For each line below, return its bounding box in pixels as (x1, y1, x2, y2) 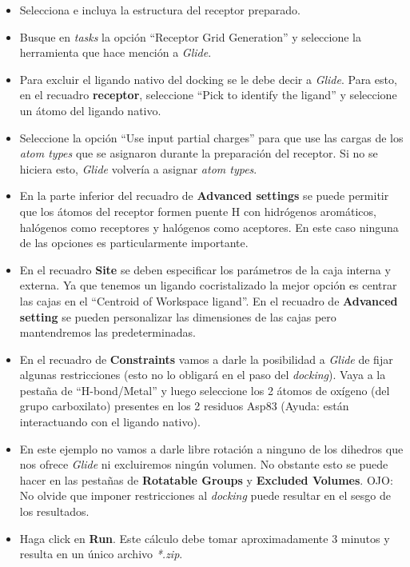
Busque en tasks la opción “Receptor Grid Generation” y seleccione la (19, 28, 361, 45)
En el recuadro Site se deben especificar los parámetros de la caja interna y (19, 261, 391, 278)
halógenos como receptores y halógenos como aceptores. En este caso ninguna (19, 218, 399, 235)
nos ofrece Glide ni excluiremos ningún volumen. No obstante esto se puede (19, 456, 388, 473)
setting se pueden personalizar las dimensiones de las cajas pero (19, 308, 336, 325)
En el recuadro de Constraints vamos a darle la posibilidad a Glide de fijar (19, 350, 393, 367)
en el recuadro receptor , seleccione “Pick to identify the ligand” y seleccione (19, 86, 397, 103)
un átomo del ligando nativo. (19, 102, 161, 118)
